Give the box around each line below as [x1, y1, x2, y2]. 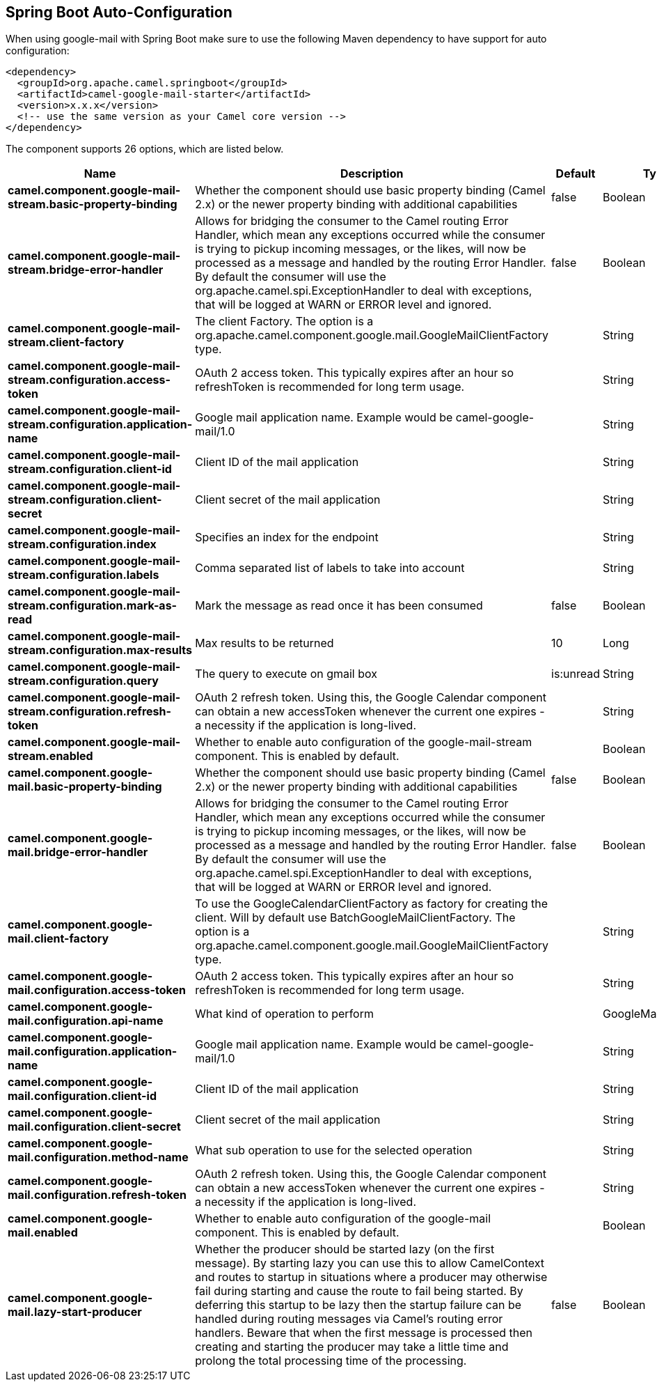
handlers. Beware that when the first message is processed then [195, 1326, 533, 1340]
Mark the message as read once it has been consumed [195, 598, 483, 613]
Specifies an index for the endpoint [195, 530, 379, 545]
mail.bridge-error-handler [8, 845, 148, 860]
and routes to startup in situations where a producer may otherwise [195, 1270, 548, 1285]
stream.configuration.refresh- [8, 704, 171, 719]
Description [340, 166, 404, 181]
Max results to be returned [195, 636, 334, 651]
